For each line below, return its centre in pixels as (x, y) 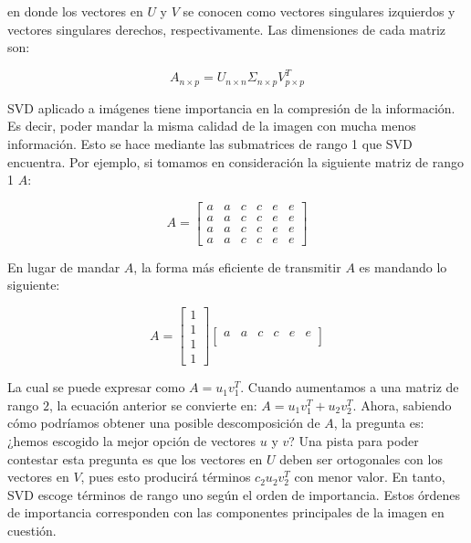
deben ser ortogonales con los (361, 458)
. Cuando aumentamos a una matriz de (350, 387)
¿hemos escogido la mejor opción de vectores (132, 440)
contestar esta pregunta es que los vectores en (135, 458)
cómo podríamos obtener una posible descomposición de (164, 423)
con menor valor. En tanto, (370, 477)
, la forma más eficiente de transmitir (237, 266)
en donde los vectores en (75, 11)
